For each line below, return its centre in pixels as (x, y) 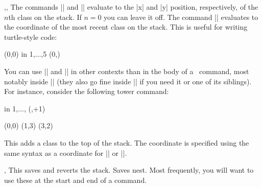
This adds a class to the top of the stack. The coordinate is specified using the (127, 142)
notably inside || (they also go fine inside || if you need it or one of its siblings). (128, 81)
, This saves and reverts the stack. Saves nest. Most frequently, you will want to (129, 170)
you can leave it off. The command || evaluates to (181, 17)
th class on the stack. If (45, 17)
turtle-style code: (31, 37)
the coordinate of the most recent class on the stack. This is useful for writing (126, 27)
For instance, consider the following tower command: (87, 91)
